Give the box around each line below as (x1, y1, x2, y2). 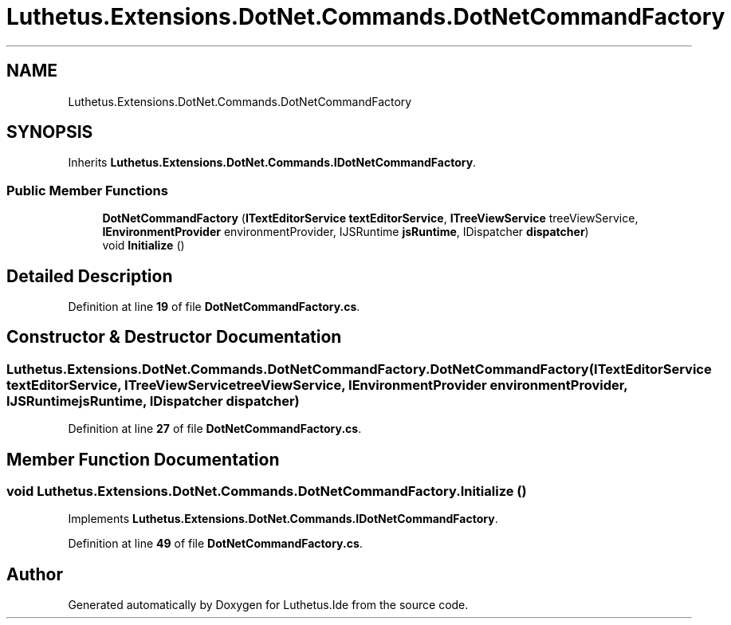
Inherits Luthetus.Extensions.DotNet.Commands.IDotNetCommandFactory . (68, 155, 477, 170)
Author (6, 564, 63, 584)
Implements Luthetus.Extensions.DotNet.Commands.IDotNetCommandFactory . (68, 512, 498, 526)
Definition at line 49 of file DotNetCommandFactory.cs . (68, 537, 363, 551)
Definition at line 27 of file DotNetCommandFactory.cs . (68, 422, 362, 436)
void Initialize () (102, 238, 185, 253)
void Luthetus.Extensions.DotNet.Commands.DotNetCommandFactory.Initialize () (6, 483, 527, 500)
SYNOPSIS (6, 122, 93, 143)
